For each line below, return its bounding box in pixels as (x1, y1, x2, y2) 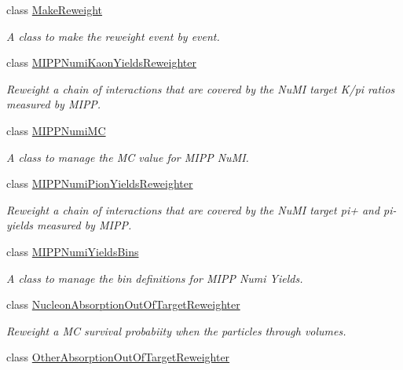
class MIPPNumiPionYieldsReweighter (6, 175, 193, 192)
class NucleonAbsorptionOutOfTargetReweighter (6, 296, 240, 313)
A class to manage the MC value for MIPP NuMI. (6, 148, 249, 165)
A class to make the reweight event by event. (6, 27, 220, 44)
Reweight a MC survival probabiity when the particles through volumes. (6, 322, 346, 339)
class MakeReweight (6, 2, 103, 17)
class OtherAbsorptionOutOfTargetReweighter (6, 349, 230, 365)
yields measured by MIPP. (6, 217, 132, 233)
